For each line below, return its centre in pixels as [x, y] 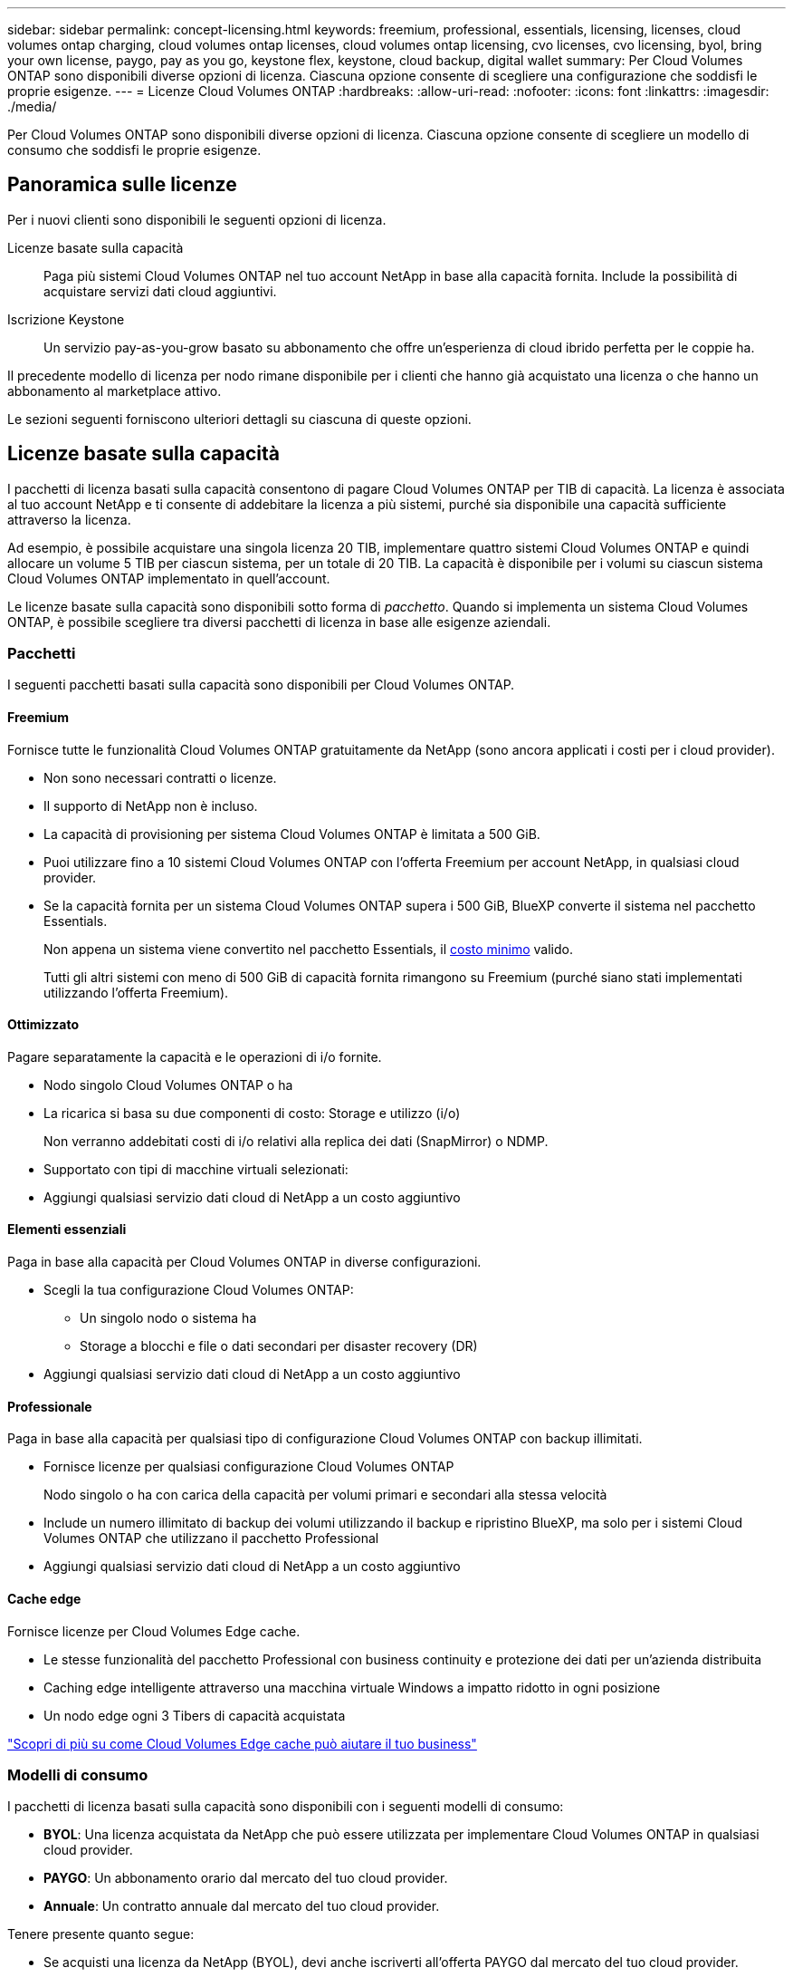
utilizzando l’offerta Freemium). [136, 992]
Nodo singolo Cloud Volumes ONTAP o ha [168, 1085]
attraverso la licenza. [69, 519]
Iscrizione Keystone [66, 319]
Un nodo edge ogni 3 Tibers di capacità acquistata [195, 1715]
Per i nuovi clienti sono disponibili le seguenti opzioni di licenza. [197, 219]
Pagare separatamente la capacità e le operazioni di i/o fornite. [195, 1056]
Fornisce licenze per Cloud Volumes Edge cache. [154, 1631]
